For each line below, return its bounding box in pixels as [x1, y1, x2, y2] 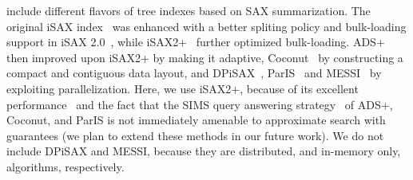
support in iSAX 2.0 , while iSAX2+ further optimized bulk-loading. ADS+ [6, 33, 385, 50]
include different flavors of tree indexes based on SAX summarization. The [6, 2, 371, 18]
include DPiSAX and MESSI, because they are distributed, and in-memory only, [6, 143, 401, 159]
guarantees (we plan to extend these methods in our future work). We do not [6, 127, 384, 143]
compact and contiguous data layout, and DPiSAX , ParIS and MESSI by [6, 65, 382, 81]
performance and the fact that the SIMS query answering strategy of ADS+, [6, 96, 393, 112]
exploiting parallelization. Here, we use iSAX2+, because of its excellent [6, 80, 359, 96]
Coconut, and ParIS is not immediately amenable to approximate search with [6, 112, 386, 128]
